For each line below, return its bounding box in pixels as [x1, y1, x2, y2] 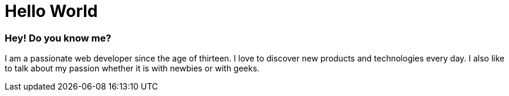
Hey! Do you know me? [5, 32, 112, 44]
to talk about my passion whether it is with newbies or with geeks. [5, 63, 259, 74]
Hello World [5, 1, 98, 21]
